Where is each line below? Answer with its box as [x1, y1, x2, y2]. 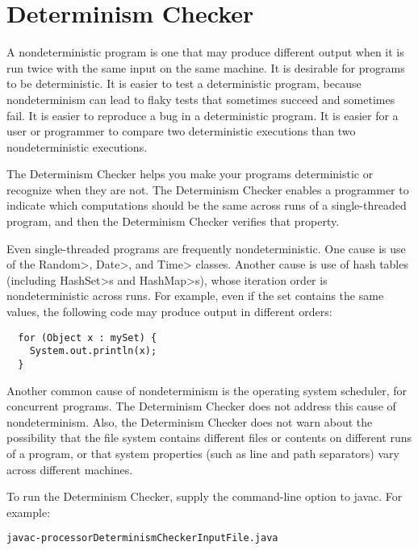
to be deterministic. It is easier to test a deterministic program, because [6, 75, 362, 92]
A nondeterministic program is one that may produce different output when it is [6, 44, 404, 60]
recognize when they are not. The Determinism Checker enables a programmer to [6, 181, 409, 198]
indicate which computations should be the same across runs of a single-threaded [6, 197, 407, 214]
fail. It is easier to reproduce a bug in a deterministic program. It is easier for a [6, 106, 399, 123]
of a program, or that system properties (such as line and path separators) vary [6, 444, 399, 461]
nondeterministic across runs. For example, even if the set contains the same [6, 287, 384, 304]
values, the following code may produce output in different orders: [6, 303, 332, 320]
